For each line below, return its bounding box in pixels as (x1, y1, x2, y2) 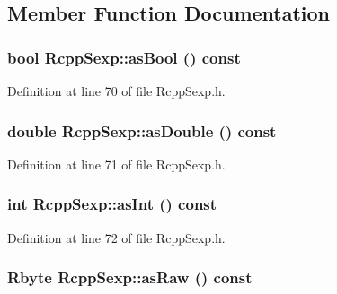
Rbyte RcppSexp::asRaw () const (7, 266, 253, 289)
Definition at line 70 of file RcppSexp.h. (7, 82, 226, 99)
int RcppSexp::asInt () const (7, 193, 217, 215)
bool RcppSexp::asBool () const (7, 46, 241, 68)
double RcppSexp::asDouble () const (7, 119, 277, 142)
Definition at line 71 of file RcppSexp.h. (7, 154, 226, 173)
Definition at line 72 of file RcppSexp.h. (7, 228, 226, 246)
